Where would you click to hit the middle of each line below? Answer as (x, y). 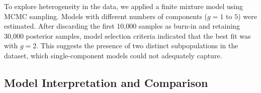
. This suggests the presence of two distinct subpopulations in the (137, 45)
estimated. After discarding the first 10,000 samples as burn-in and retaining (122, 26)
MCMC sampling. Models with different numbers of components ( (106, 16)
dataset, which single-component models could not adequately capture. (113, 55)
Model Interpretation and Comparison (106, 82)
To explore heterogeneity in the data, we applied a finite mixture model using (124, 6)
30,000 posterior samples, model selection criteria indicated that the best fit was (127, 35)
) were (247, 16)
